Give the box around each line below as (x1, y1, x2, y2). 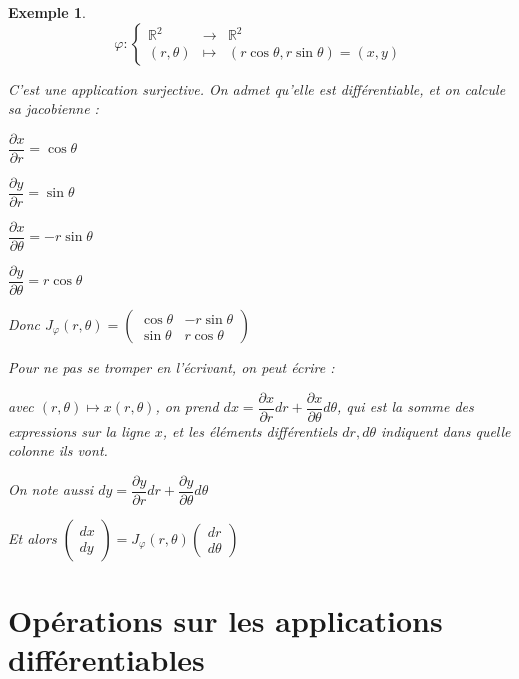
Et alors (8, 527, 57, 548)
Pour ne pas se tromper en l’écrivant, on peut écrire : (8, 357, 335, 378)
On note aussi (8, 479, 94, 500)
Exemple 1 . (8, 2, 86, 22)
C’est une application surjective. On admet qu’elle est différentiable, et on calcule (8, 78, 506, 99)
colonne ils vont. (8, 440, 108, 461)
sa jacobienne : (8, 98, 99, 119)
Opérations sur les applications (8, 600, 443, 641)
